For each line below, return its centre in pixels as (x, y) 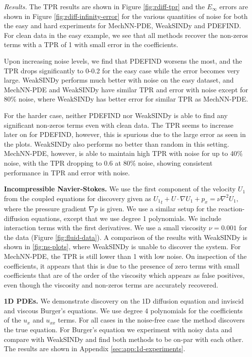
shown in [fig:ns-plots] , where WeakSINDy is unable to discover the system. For (122, 246)
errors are (234, 6)
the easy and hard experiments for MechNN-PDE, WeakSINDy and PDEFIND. (123, 25)
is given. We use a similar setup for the (158, 208)
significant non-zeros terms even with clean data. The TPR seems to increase (119, 125)
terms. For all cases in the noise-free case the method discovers (151, 320)
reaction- (231, 208)
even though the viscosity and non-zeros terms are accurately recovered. (111, 284)
